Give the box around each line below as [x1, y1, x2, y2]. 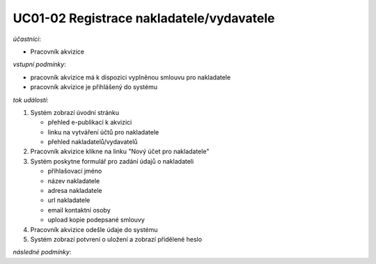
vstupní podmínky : [13, 60, 66, 69]
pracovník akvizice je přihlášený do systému [30, 83, 158, 91]
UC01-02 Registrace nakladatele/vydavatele [13, 10, 275, 26]
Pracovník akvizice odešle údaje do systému [30, 225, 158, 233]
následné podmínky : [13, 248, 72, 256]
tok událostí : [13, 95, 49, 104]
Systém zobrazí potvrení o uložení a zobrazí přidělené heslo [30, 235, 202, 243]
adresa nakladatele [47, 187, 102, 195]
